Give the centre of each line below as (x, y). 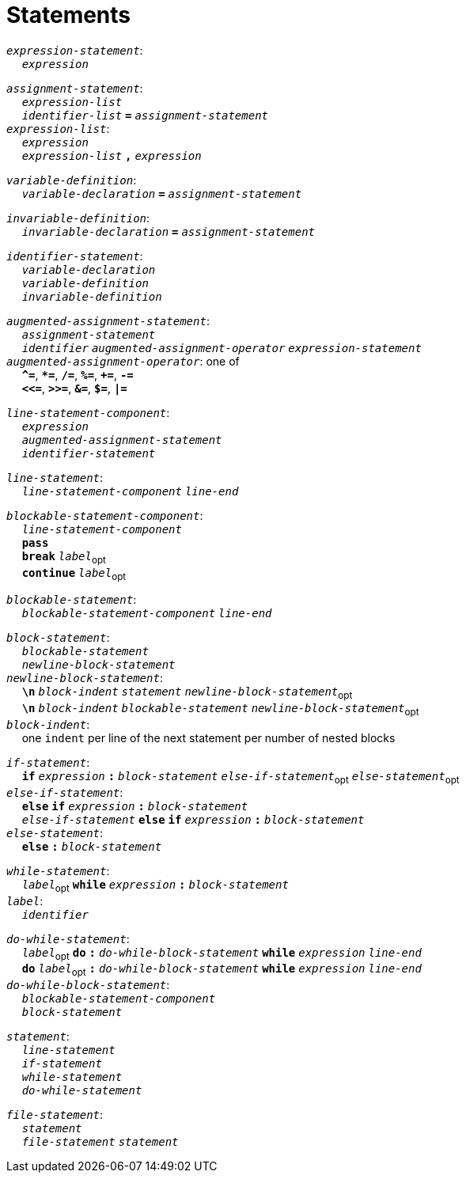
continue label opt (74, 574)
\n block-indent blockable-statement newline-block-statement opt (220, 710)
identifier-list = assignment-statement (145, 115)
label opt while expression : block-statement (155, 886)
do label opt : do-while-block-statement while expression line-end (222, 970)
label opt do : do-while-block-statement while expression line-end (222, 954)
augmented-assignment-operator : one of (123, 361)
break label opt (64, 557)
